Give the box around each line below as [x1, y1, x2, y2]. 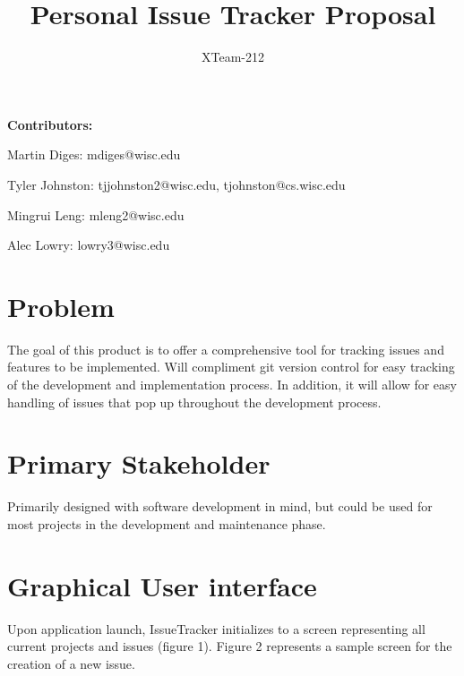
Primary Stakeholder [7, 445, 271, 482]
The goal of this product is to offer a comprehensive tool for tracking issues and [7, 339, 444, 358]
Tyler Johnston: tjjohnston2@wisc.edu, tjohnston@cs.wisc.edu [7, 175, 346, 193]
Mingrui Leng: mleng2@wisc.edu [7, 205, 185, 224]
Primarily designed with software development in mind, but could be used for [7, 497, 433, 516]
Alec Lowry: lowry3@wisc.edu [7, 235, 170, 254]
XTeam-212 [202, 47, 264, 66]
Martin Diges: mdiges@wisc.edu [7, 145, 181, 164]
